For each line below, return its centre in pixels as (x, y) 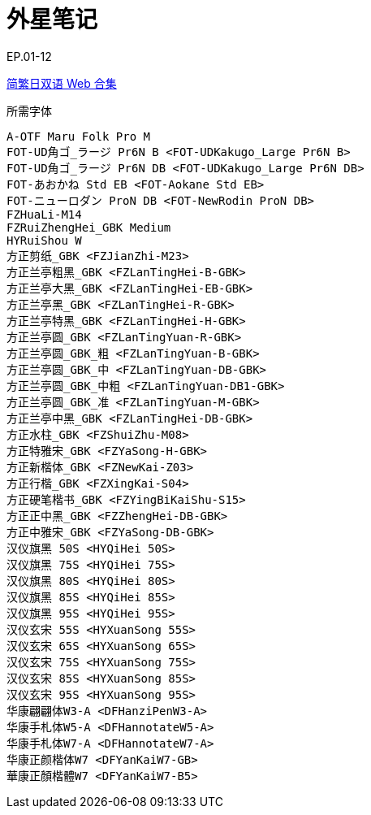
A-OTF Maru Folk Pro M (79, 136)
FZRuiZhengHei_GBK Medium (89, 227)
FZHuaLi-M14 (44, 214)
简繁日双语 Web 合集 (62, 83)
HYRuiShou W (44, 240)
